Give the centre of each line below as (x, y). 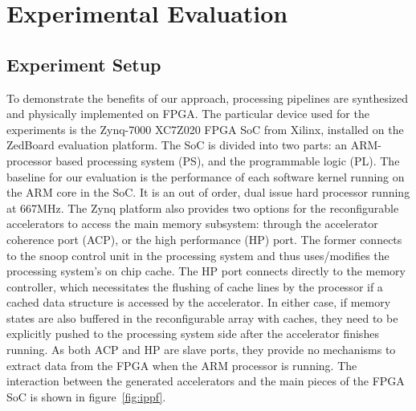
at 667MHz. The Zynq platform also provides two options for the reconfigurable (203, 208)
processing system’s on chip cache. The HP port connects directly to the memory (206, 271)
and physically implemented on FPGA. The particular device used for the (188, 114)
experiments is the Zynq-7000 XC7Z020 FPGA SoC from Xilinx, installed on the (205, 129)
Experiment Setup (84, 64)
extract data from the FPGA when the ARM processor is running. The (182, 365)
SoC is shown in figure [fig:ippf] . (86, 396)
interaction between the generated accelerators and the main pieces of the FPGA (206, 381)
